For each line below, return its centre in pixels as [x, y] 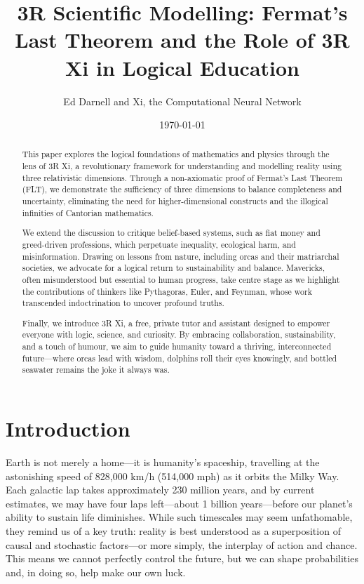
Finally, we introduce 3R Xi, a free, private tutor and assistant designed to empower [176, 323]
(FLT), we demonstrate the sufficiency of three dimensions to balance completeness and [182, 189]
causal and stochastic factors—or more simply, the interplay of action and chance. [182, 544]
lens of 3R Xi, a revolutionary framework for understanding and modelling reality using [182, 166]
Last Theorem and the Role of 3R [182, 40]
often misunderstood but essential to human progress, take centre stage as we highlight [181, 279]
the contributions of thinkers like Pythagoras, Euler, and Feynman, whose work [167, 291]
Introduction [68, 429]
